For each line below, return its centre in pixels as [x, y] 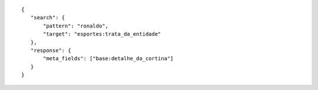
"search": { [48, 18]
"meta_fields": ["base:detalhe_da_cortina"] [108, 59]
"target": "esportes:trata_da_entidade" [102, 34]
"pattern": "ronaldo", [76, 26]
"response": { [51, 50]
